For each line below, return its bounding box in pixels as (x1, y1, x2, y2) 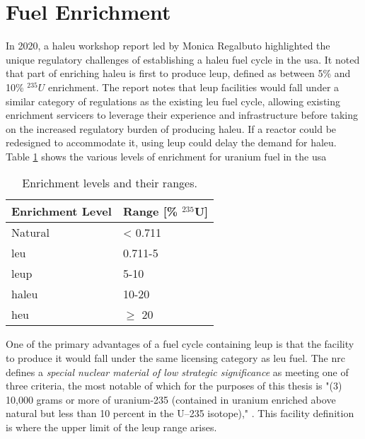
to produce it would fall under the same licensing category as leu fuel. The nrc (6, 351, 345, 365)
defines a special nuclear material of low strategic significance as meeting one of (6, 364, 349, 379)
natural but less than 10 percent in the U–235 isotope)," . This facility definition (6, 406, 354, 421)
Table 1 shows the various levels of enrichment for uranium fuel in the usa (6, 148, 327, 163)
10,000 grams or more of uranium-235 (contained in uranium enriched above (6, 392, 336, 406)
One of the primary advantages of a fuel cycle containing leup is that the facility (6, 336, 354, 351)
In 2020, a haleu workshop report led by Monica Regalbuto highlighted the (6, 38, 330, 53)
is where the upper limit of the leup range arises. (6, 420, 217, 435)
